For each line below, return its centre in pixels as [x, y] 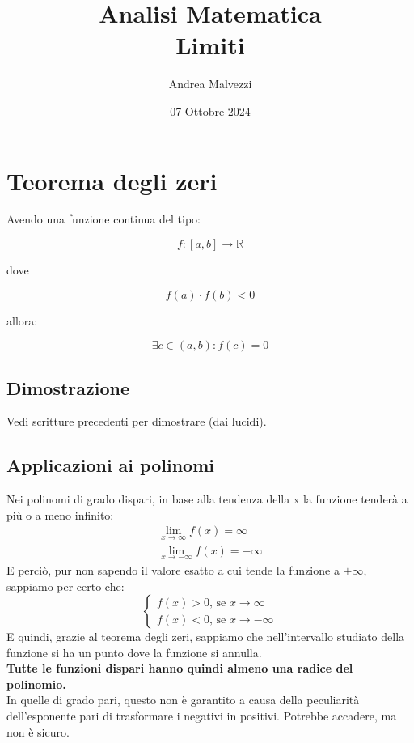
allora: [22, 320]
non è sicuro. [38, 731]
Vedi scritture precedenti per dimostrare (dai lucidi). [137, 421]
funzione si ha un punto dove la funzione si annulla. [134, 652]
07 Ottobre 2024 [210, 110]
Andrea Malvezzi [210, 84]
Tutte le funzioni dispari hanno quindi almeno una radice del [180, 668]
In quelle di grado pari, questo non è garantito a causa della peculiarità [183, 700]
